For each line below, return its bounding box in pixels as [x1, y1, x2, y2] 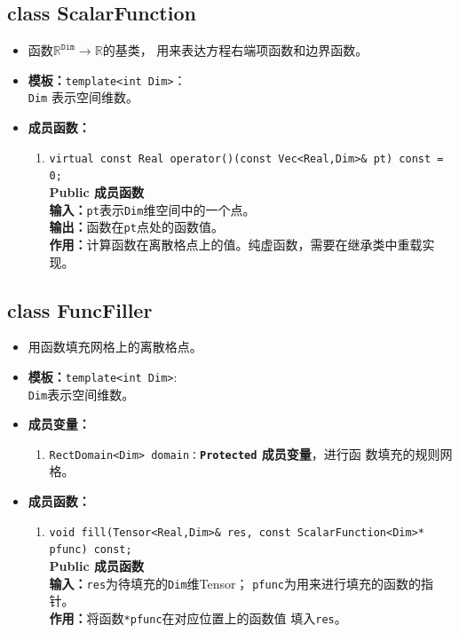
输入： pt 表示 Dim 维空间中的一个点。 [49, 200, 256, 218]
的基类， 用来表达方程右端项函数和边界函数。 [102, 41, 368, 59]
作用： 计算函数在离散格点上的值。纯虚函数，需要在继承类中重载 [49, 234, 423, 253]
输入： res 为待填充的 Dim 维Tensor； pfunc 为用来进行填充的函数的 [49, 574, 421, 592]
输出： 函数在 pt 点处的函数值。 [49, 218, 224, 236]
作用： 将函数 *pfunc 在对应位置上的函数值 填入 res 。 [49, 608, 347, 627]
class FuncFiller [7, 296, 153, 323]
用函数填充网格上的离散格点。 [28, 337, 202, 356]
